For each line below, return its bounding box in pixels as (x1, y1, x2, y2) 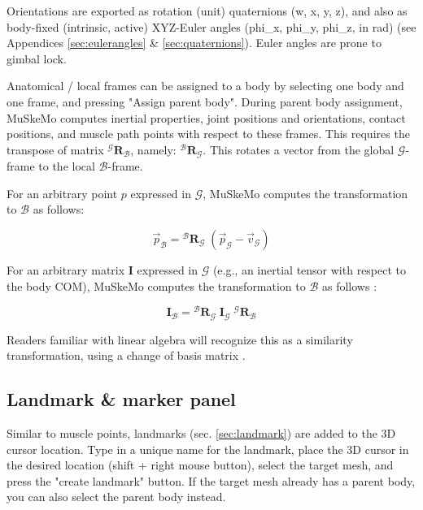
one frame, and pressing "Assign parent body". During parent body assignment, (7, 93, 403, 110)
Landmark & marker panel (7, 387, 236, 412)
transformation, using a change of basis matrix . (7, 347, 246, 364)
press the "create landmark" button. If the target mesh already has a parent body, (7, 472, 416, 489)
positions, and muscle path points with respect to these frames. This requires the (7, 125, 410, 142)
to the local (38, 158, 95, 175)
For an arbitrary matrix (7, 261, 125, 278)
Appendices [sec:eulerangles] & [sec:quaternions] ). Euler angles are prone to (7, 34, 382, 51)
